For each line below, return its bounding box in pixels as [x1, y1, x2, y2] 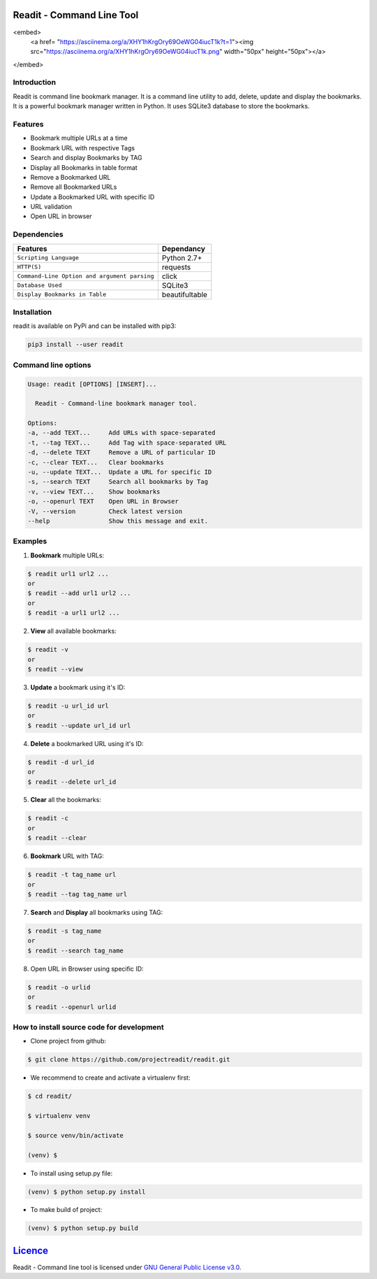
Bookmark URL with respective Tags [30, 143, 135, 152]
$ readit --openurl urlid [27, 1003, 117, 1010]
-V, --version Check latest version [27, 507, 183, 515]
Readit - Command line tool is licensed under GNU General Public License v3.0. [13, 1263, 242, 1271]
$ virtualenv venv [27, 1112, 91, 1120]
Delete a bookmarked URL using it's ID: [30, 739, 144, 748]
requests [161, 262, 191, 272]
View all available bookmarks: [30, 627, 117, 636]
